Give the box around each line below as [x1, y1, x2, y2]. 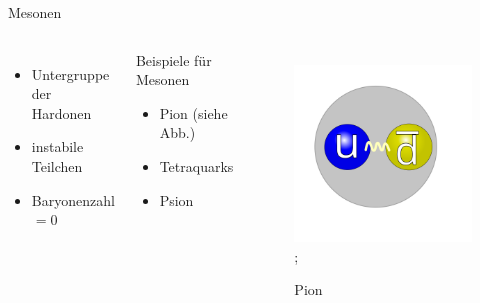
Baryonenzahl [31, 189, 115, 210]
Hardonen [31, 102, 92, 123]
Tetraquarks [159, 155, 234, 176]
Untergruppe [31, 63, 110, 84]
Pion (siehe [159, 102, 228, 123]
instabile [31, 136, 84, 157]
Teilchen [31, 155, 83, 176]
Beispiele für [135, 49, 212, 70]
